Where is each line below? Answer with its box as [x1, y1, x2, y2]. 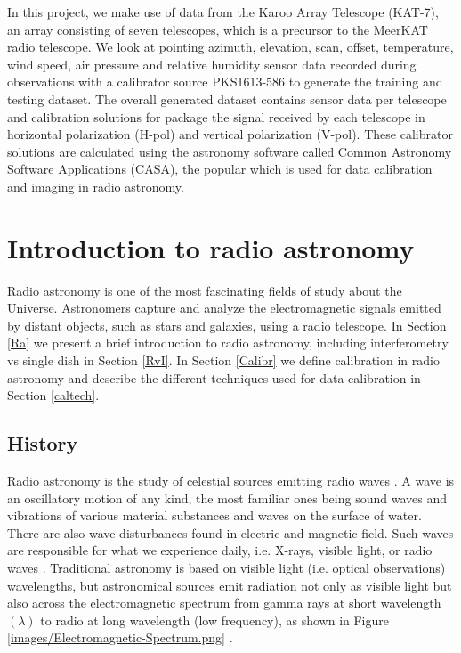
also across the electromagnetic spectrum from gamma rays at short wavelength [7, 593, 441, 612]
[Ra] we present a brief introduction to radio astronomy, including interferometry [7, 333, 449, 352]
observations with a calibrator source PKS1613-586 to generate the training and [7, 72, 443, 91]
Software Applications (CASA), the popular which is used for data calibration [7, 159, 433, 178]
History [7, 429, 78, 457]
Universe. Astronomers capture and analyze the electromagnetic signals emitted [7, 298, 441, 317]
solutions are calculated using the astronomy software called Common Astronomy [7, 142, 452, 160]
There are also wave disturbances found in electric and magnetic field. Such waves [7, 523, 454, 542]
